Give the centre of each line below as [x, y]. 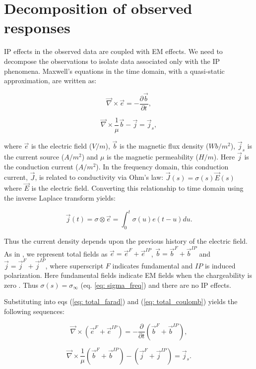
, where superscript [74, 265]
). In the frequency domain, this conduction [162, 166]
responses [37, 27]
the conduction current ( [41, 166]
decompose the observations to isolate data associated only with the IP [112, 61]
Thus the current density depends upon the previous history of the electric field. [126, 240]
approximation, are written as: [50, 80]
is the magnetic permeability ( [153, 157]
